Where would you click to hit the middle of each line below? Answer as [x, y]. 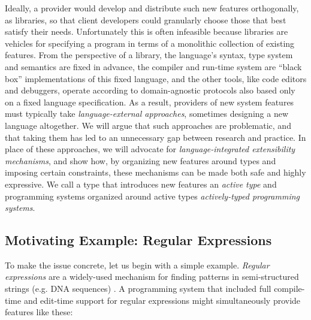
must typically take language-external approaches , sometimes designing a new [147, 114]
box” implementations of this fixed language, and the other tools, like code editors [156, 78]
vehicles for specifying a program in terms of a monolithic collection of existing [150, 43]
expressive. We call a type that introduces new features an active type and [141, 184]
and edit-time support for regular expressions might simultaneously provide [162, 300]
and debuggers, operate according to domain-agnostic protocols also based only [150, 90]
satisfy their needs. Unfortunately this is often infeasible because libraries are [147, 31]
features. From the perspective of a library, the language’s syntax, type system [149, 55]
